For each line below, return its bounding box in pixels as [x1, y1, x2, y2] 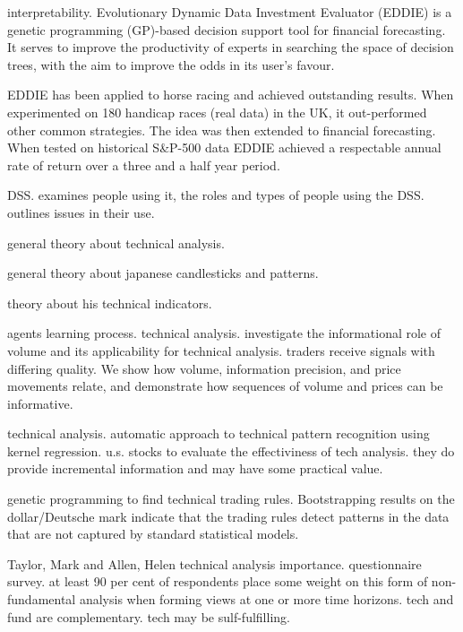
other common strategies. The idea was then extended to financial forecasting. [7, 120, 436, 139]
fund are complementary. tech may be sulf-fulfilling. [7, 607, 290, 626]
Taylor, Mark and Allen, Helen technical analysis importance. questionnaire [7, 554, 422, 573]
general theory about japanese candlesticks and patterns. [7, 264, 319, 282]
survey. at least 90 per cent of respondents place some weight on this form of [7, 572, 428, 591]
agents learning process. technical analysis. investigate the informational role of [7, 324, 442, 342]
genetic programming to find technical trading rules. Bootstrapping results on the [7, 489, 455, 508]
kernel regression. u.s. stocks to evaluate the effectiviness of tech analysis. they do [7, 441, 455, 460]
